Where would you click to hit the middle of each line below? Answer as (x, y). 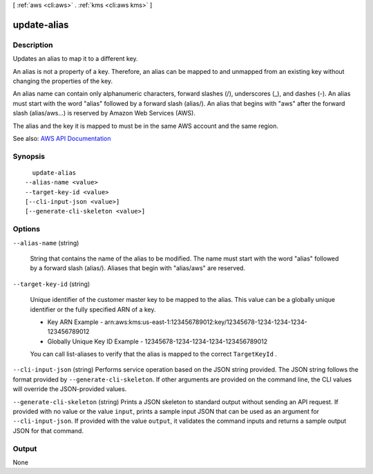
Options (27, 229)
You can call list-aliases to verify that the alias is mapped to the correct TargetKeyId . (154, 354)
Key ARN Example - (75, 322)
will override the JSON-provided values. (70, 389)
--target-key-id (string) (51, 284)
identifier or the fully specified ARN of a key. (93, 309)
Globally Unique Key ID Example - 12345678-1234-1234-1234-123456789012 (157, 341)
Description (33, 45)
